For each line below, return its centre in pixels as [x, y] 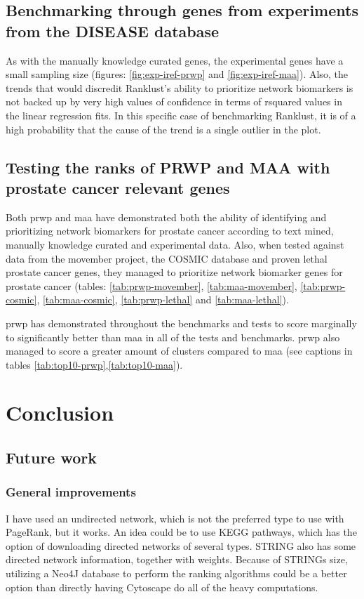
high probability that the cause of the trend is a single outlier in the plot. [163, 129]
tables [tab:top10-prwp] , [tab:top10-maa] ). [94, 364]
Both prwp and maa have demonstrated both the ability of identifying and [166, 217]
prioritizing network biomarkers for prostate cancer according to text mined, [170, 231]
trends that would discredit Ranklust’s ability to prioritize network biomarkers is [180, 87]
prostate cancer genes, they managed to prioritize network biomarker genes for [174, 272]
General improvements [71, 492]
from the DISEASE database [113, 31]
